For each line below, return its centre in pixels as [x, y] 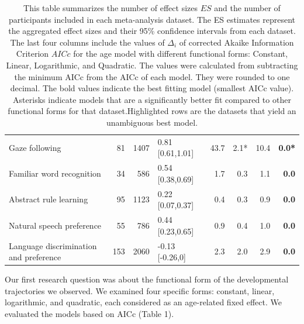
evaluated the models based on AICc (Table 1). [89, 313]
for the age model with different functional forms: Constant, [181, 54]
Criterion [32, 54]
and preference [35, 257]
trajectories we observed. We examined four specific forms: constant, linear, [140, 290]
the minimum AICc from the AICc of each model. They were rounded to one [152, 76]
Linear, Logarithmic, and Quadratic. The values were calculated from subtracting [152, 65]
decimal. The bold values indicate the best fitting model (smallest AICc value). [152, 88]
